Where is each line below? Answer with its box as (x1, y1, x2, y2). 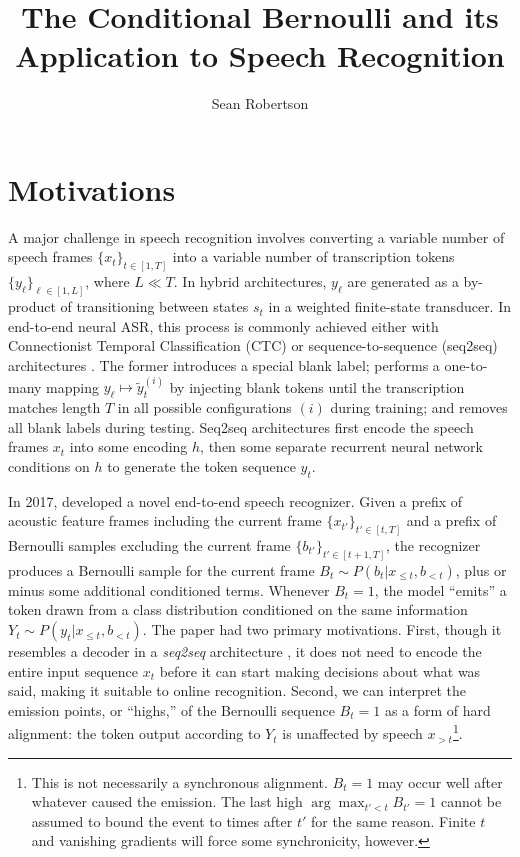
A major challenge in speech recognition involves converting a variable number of (8, 226, 505, 247)
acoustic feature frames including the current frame (8, 510, 322, 531)
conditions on (8, 455, 90, 476)
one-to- (444, 354, 488, 375)
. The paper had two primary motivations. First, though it (142, 619, 502, 640)
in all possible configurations (117, 396, 292, 417)
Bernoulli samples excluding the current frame (8, 535, 291, 556)
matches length (8, 396, 101, 417)
